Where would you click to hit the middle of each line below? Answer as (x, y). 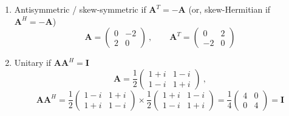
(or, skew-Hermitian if (229, 9)
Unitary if (33, 63)
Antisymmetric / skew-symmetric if (80, 9)
